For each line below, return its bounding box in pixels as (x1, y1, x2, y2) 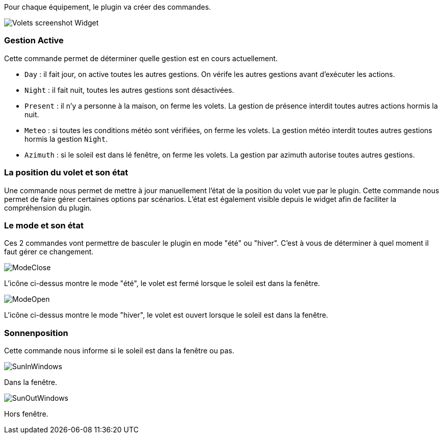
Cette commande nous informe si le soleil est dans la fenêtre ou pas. (4, 346, 234, 355)
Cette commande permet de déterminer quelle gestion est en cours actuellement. (4, 54, 278, 63)
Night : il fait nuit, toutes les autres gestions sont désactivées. (24, 85, 234, 94)
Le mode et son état (4, 220, 84, 230)
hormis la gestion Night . (24, 134, 108, 143)
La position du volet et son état (4, 167, 128, 178)
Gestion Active (4, 35, 64, 46)
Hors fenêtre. (4, 409, 48, 418)
